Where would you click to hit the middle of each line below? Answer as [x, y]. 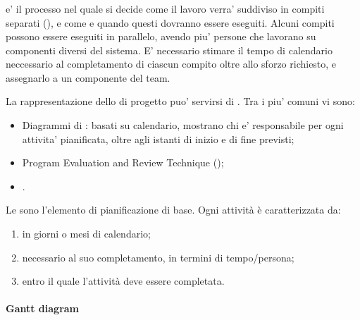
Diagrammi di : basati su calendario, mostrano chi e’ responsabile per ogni [183, 125]
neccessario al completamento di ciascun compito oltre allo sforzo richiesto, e [171, 64]
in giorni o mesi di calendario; [86, 234]
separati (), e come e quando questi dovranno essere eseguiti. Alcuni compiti [170, 22]
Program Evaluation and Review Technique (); [123, 162]
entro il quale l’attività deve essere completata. [123, 281]
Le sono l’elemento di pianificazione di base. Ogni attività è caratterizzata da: [173, 210]
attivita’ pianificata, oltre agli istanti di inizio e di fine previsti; [158, 139]
